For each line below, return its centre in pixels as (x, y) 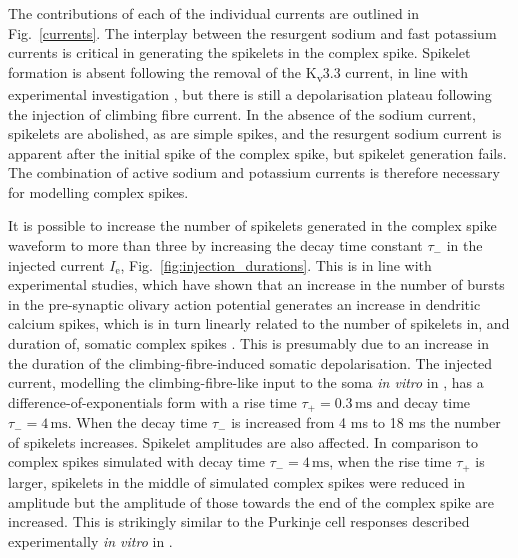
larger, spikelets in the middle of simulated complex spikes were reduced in (237, 481)
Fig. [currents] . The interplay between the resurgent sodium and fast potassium (252, 32)
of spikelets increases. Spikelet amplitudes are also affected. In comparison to (243, 441)
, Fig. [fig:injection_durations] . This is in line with (276, 264)
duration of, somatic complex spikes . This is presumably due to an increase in (248, 343)
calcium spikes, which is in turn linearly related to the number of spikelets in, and (259, 323)
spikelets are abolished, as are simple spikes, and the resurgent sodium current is (255, 133)
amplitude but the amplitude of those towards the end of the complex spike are (251, 501)
